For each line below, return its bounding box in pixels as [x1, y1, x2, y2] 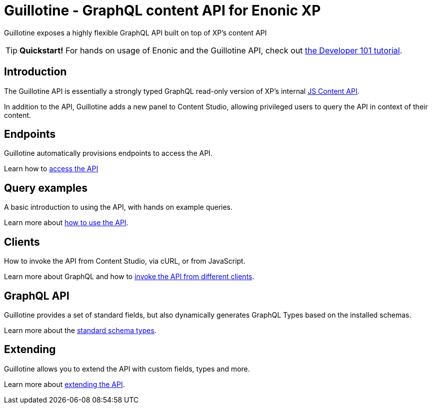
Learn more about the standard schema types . [4, 326, 157, 335]
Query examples [4, 181, 88, 194]
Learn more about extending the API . [4, 380, 125, 389]
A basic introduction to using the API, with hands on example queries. [4, 203, 233, 212]
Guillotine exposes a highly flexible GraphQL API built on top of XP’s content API [4, 28, 267, 37]
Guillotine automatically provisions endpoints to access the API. [4, 149, 213, 158]
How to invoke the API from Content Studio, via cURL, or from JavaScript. [4, 257, 246, 266]
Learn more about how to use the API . [4, 218, 128, 227]
